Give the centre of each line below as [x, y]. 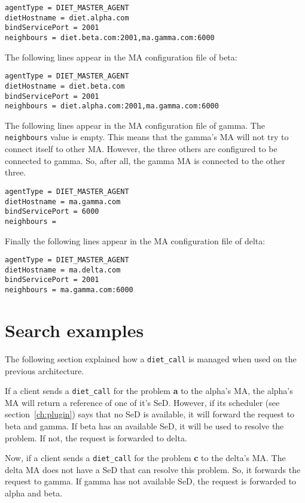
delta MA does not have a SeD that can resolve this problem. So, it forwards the [153, 469]
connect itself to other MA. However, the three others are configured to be [141, 149]
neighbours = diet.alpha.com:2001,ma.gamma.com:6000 [112, 106]
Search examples [74, 330]
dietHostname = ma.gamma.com [63, 201]
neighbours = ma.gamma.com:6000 [69, 290]
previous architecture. [45, 370]
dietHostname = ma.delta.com [63, 270]
